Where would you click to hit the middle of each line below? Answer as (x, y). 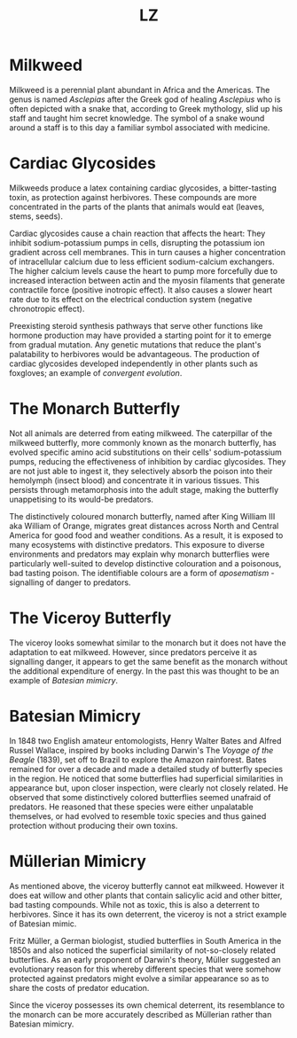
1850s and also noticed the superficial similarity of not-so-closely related (143, 950)
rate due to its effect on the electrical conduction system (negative (131, 299)
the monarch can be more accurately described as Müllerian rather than (141, 1014)
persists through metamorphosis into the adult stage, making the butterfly (144, 489)
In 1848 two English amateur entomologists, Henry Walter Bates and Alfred (145, 740)
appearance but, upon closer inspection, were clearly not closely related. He (149, 788)
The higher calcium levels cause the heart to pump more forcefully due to (143, 270)
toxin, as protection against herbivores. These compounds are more (133, 197)
